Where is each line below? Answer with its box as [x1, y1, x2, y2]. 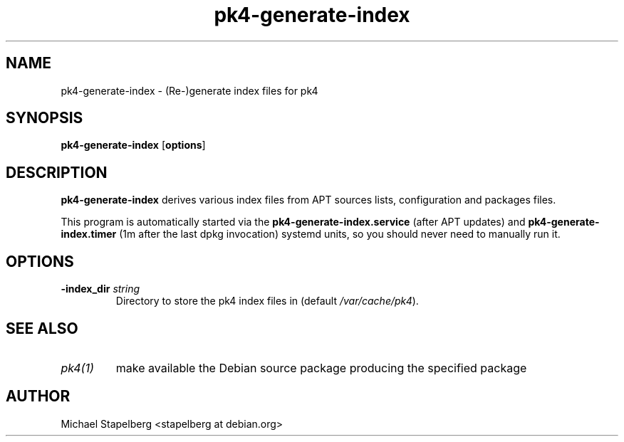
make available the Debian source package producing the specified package [115, 360, 527, 375]
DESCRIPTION [6, 163, 108, 181]
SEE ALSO [6, 319, 78, 337]
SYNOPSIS [6, 109, 83, 127]
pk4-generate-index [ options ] [61, 139, 206, 152]
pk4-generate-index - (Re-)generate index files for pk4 [61, 84, 318, 97]
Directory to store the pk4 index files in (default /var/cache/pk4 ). [115, 295, 419, 307]
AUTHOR [6, 387, 71, 406]
